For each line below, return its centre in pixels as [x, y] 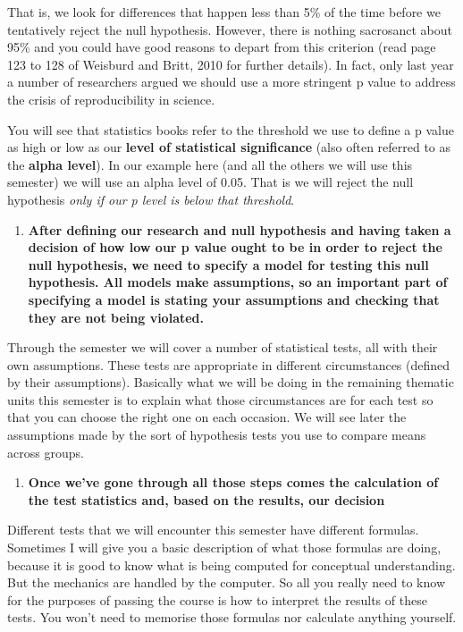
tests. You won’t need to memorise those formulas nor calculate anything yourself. [232, 617]
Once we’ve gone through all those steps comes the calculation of [233, 482]
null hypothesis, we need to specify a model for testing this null [228, 264]
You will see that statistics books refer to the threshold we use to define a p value [231, 129]
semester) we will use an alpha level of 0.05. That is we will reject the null [210, 182]
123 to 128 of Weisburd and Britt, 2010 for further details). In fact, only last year [231, 64]
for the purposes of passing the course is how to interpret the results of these [217, 599]
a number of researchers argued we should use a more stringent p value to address [231, 82]
